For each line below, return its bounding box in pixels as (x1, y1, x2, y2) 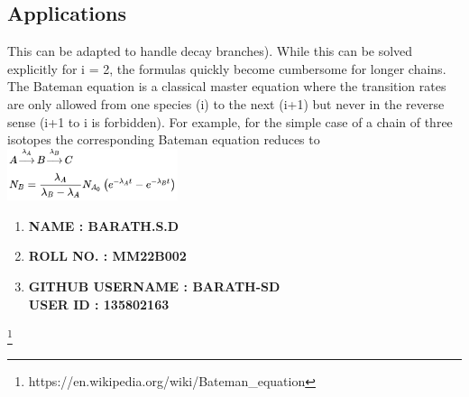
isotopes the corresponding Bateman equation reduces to (7, 130, 320, 149)
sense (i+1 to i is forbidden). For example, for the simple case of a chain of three (7, 112, 453, 131)
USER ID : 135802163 (28, 294, 170, 313)
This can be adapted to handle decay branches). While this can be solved (7, 42, 413, 60)
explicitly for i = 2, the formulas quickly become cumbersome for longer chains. (7, 59, 446, 78)
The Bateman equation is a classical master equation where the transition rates (7, 77, 446, 96)
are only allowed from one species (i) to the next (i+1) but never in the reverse (7, 94, 445, 113)
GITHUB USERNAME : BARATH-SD (28, 276, 280, 295)
